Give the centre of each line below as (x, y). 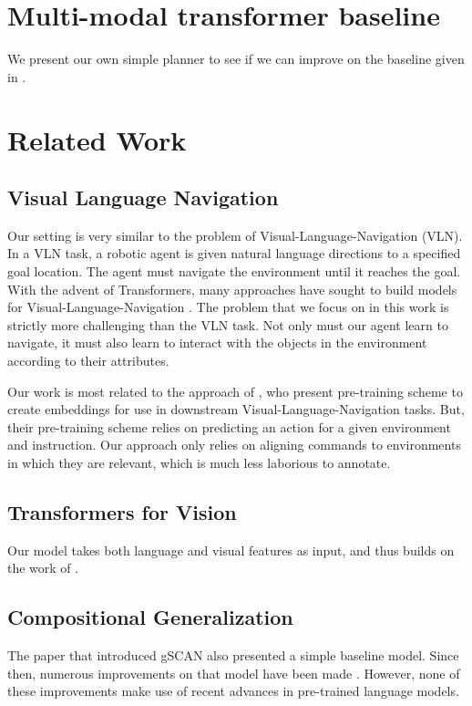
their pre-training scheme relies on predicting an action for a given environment (229, 426)
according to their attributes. (88, 361)
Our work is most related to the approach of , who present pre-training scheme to (235, 391)
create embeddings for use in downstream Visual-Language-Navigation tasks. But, (236, 409)
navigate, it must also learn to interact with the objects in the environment (217, 343)
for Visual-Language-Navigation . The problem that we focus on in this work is (228, 307)
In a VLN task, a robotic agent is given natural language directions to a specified (234, 253)
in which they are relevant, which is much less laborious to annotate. (199, 463)
